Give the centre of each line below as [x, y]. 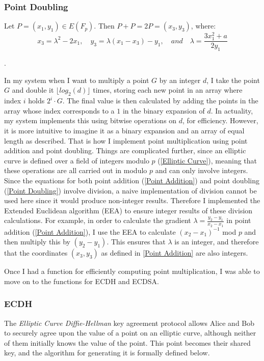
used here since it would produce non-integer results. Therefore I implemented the [132, 200]
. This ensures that [136, 242]
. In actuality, [232, 110]
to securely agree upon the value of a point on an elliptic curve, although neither [130, 333]
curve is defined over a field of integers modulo [77, 160]
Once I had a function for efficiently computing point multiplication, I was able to [132, 271]
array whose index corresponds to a [59, 110]
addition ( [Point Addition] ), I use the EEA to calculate [90, 231]
